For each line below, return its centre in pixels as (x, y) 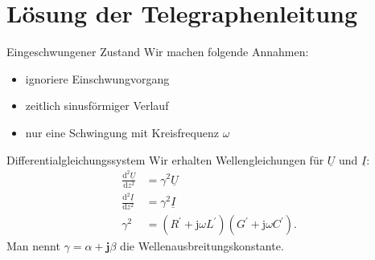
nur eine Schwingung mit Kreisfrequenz (122, 132)
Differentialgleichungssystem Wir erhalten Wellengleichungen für (165, 159)
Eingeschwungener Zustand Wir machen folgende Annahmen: (158, 52)
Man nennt (33, 246)
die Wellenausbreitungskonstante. (202, 246)
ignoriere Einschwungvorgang (97, 78)
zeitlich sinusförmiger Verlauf (97, 106)
